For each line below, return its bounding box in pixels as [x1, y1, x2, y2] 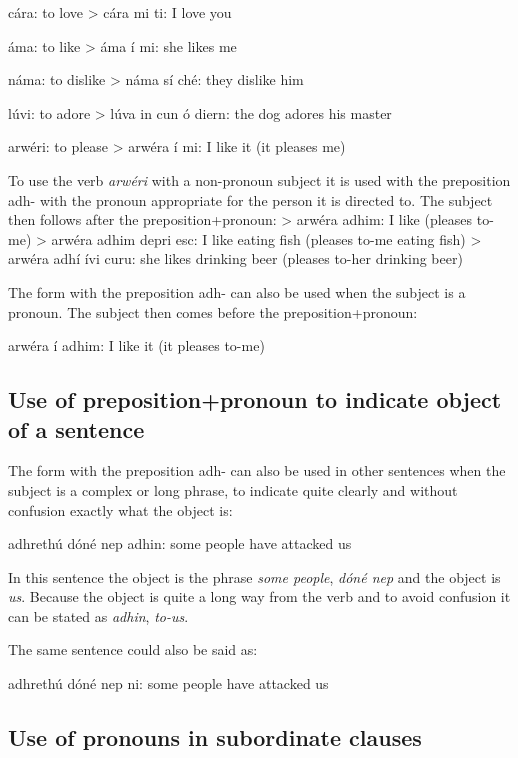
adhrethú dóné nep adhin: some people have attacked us [8, 533, 352, 554]
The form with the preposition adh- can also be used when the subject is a [8, 281, 466, 302]
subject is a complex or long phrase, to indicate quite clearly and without [8, 479, 458, 500]
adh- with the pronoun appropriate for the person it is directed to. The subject [8, 189, 493, 210]
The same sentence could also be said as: [8, 639, 258, 660]
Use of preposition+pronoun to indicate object [8, 384, 502, 415]
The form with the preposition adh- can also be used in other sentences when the [8, 460, 506, 481]
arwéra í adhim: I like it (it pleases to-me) [8, 335, 265, 356]
